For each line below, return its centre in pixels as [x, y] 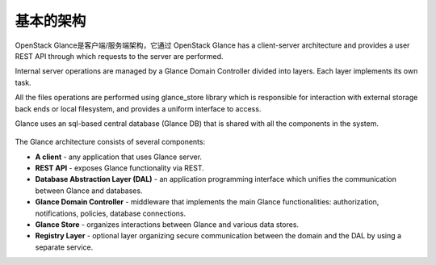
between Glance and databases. [89, 191]
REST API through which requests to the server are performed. [119, 56]
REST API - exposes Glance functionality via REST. [120, 168]
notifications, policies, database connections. [111, 213]
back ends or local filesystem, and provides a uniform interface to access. [138, 108]
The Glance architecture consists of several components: [110, 142]
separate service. [64, 247]
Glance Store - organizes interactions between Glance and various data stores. [167, 225]
